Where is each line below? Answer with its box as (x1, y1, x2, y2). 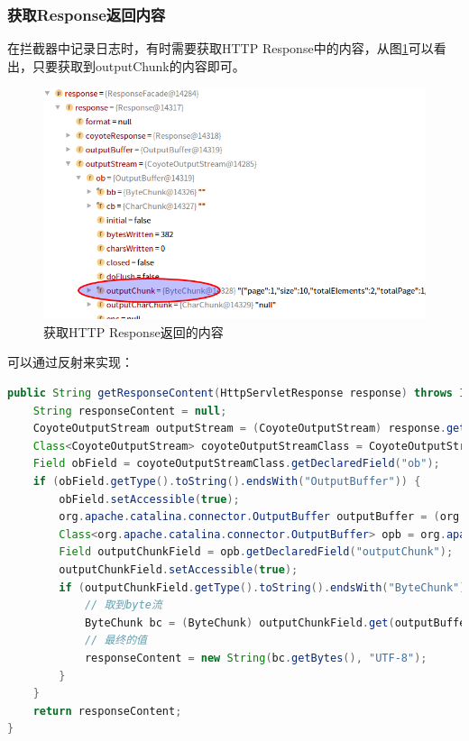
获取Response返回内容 (7, 3, 166, 25)
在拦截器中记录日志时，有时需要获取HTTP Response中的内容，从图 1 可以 (7, 39, 434, 58)
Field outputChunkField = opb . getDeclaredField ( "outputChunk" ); (59, 545, 454, 559)
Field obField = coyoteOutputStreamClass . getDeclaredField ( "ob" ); (32, 457, 440, 471)
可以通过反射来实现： (7, 352, 133, 371)
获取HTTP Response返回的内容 (43, 322, 224, 341)
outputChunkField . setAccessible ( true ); (59, 563, 299, 576)
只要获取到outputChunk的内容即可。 (32, 56, 245, 75)
